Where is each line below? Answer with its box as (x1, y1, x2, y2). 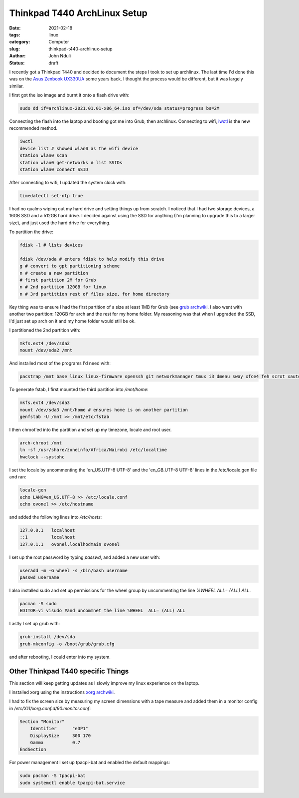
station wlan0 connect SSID (19, 166, 88, 172)
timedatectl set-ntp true (19, 193, 83, 198)
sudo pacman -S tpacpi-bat (19, 773, 86, 779)
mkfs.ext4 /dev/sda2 (19, 340, 70, 346)
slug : (9, 45, 20, 52)
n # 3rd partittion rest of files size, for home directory (19, 291, 170, 297)
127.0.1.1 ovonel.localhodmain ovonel (19, 541, 120, 547)
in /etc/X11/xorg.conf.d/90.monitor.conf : (9, 705, 91, 711)
